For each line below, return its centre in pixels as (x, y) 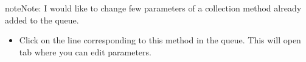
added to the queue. (42, 20)
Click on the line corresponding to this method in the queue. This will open (160, 40)
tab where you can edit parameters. (85, 51)
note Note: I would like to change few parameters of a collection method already (153, 8)
